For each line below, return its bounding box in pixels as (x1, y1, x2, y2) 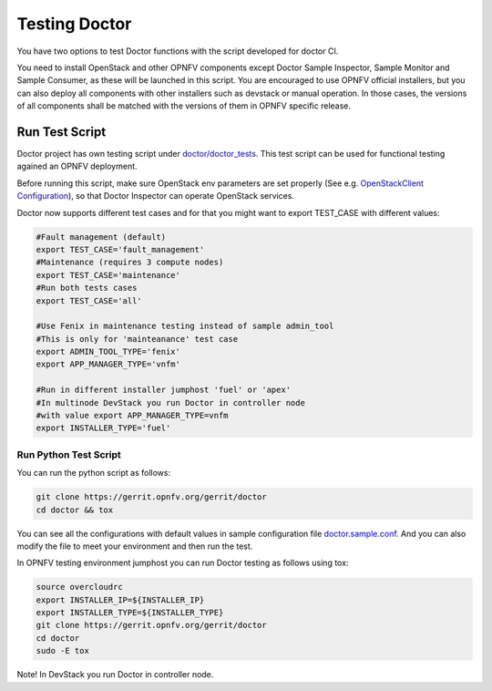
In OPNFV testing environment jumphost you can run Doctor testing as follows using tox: (16, 557, 349, 569)
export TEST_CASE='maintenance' (36, 270, 181, 280)
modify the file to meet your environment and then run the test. (16, 541, 253, 552)
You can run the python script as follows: (16, 468, 171, 479)
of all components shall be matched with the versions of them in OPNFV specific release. (16, 100, 351, 111)
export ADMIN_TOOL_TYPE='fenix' (36, 346, 181, 357)
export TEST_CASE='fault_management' (36, 244, 205, 254)
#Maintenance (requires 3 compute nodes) (36, 257, 224, 268)
